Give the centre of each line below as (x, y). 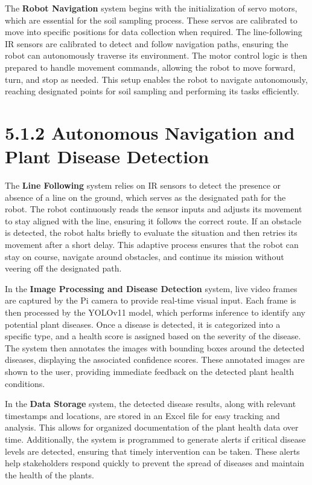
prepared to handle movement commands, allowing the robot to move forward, (150, 67)
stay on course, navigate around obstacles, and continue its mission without (145, 256)
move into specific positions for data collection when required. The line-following (154, 32)
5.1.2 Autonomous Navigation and (150, 132)
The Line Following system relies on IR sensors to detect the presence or (143, 185)
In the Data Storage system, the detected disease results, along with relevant (151, 404)
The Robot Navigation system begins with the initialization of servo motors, (151, 8)
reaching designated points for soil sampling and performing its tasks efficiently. (152, 91)
